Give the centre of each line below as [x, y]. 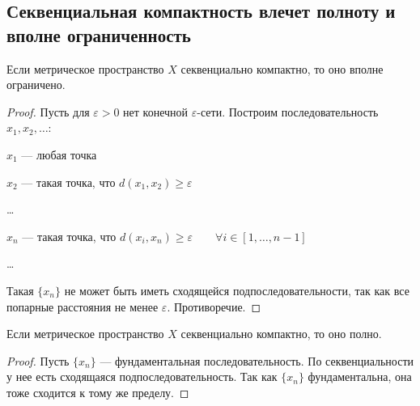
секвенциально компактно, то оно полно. [281, 334]
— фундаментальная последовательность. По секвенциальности [257, 360]
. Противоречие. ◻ [214, 306]
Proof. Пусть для [48, 111]
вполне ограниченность [99, 34]
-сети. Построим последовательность [288, 111]
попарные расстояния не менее [83, 306]
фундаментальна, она [360, 376]
